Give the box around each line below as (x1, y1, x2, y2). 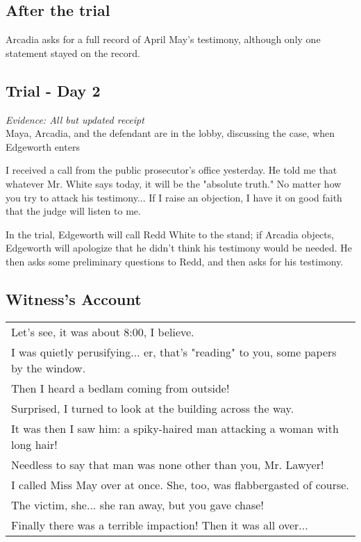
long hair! (11, 436, 58, 452)
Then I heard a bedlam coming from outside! (11, 379, 230, 396)
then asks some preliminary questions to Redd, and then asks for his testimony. (6, 254, 344, 268)
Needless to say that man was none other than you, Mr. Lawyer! (11, 456, 324, 473)
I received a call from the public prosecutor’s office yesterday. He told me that (6, 163, 337, 177)
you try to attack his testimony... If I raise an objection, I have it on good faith (6, 190, 342, 204)
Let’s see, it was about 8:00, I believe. (11, 323, 194, 340)
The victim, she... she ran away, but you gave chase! (11, 496, 264, 513)
